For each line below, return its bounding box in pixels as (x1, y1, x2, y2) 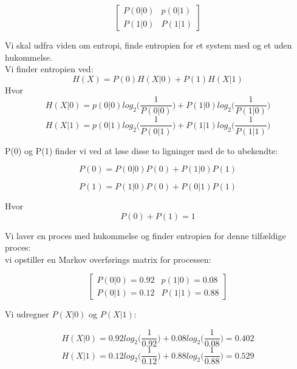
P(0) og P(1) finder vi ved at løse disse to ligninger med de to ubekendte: (5, 144, 278, 157)
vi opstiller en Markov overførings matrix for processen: (5, 252, 211, 265)
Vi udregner (5, 308, 49, 320)
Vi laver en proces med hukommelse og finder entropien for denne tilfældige (5, 229, 286, 242)
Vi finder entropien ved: (5, 63, 94, 75)
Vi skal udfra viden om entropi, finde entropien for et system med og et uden (5, 39, 292, 51)
